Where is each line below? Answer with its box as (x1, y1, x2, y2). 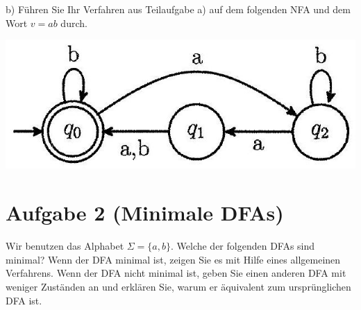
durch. (60, 15, 87, 30)
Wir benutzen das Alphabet (6, 239, 124, 253)
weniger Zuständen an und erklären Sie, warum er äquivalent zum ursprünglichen (6, 279, 351, 293)
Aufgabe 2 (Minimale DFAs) (6, 198, 284, 227)
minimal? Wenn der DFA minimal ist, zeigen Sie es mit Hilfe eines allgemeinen (6, 252, 341, 266)
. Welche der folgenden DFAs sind (170, 239, 315, 253)
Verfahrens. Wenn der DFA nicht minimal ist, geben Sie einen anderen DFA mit (6, 266, 346, 280)
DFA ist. (6, 293, 42, 307)
